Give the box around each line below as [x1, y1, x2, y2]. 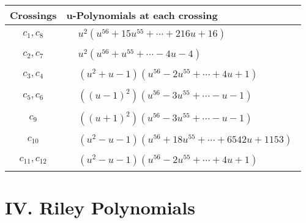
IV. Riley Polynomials [5, 195, 195, 220]
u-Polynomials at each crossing [66, 8, 218, 22]
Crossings [10, 8, 57, 22]
